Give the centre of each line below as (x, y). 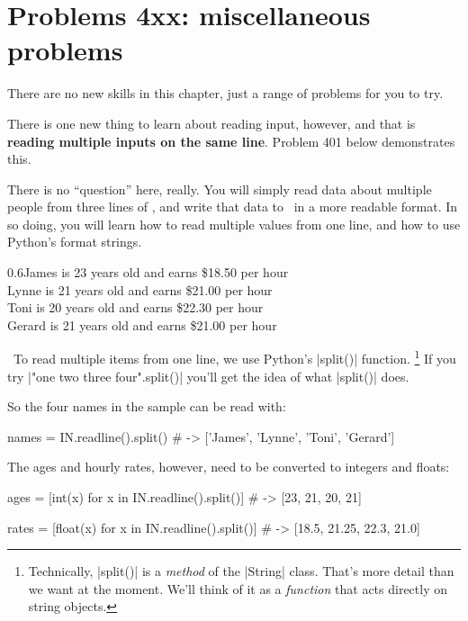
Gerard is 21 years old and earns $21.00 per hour (142, 324)
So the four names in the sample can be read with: (147, 406)
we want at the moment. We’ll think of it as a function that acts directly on (238, 588)
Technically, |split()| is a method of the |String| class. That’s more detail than (241, 571)
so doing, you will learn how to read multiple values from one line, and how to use (234, 224)
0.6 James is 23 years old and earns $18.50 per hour (148, 272)
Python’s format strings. (75, 242)
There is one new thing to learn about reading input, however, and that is (211, 123)
